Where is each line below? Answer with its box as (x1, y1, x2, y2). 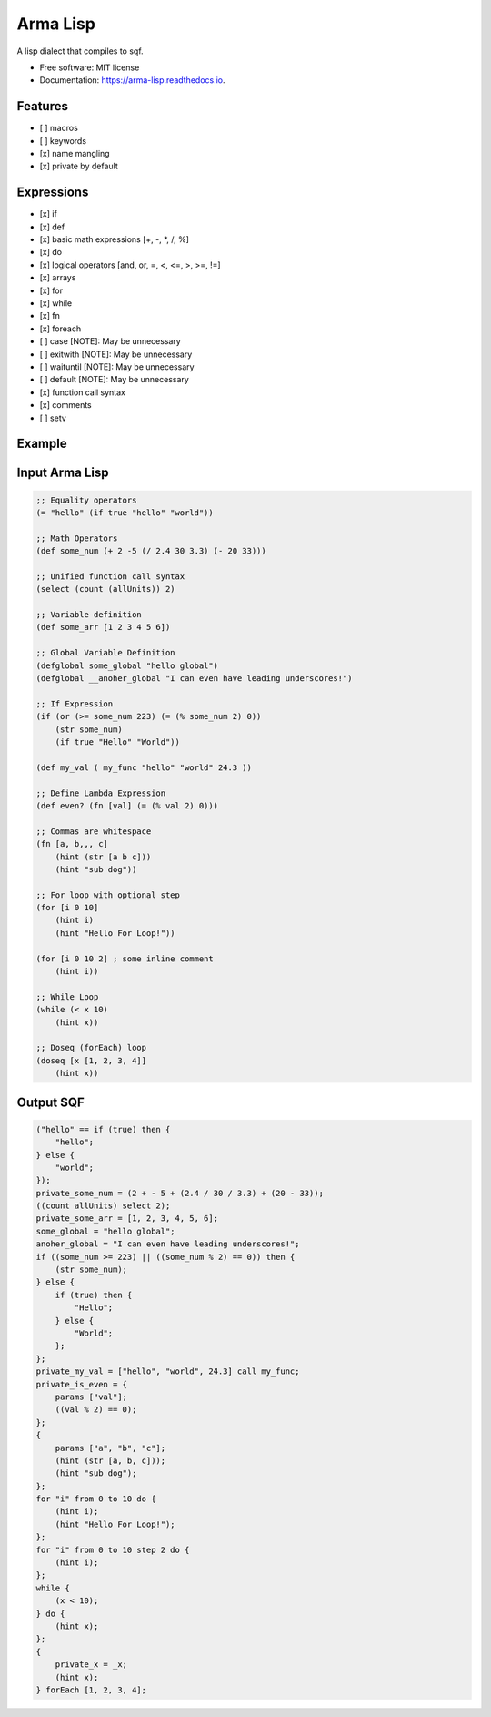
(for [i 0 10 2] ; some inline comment (35, 953, 214, 964)
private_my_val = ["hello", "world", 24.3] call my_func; (35, 1366, 300, 1377)
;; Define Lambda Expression (35, 787, 166, 798)
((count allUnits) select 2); (35, 1201, 171, 1211)
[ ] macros (39, 123, 79, 134)
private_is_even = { (35, 1379, 127, 1389)
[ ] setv (39, 412, 67, 423)
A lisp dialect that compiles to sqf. (16, 46, 145, 56)
